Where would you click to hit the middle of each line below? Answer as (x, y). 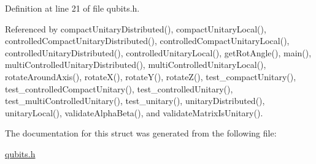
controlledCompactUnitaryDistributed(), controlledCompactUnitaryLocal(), (147, 41)
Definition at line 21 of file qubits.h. (72, 8)
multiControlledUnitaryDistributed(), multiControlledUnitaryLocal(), (136, 65)
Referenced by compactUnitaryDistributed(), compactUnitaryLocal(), (136, 28)
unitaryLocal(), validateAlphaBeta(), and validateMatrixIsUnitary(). (134, 112)
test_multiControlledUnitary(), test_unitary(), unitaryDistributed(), (135, 101)
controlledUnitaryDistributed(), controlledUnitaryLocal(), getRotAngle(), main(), (158, 52)
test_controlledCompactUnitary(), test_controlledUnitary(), (119, 88)
